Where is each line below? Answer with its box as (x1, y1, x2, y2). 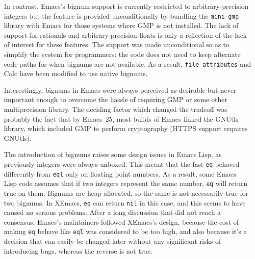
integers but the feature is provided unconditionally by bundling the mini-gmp (4, 10, 239, 21)
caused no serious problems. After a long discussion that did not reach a (4, 207, 221, 217)
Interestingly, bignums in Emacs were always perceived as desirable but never (4, 84, 236, 95)
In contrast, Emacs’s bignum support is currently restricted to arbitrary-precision (4, 1, 249, 11)
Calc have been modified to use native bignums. (4, 68, 148, 78)
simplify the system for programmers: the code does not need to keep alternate (4, 49, 241, 59)
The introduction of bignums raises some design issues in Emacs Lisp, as (4, 149, 222, 159)
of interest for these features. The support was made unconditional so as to (4, 39, 229, 50)
